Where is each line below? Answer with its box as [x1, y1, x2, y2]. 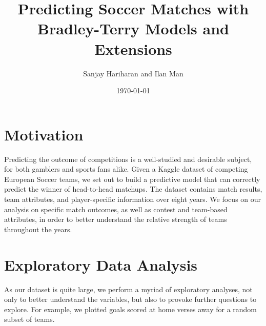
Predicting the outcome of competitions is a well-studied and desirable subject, [4, 153, 252, 164]
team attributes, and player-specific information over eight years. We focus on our [4, 194, 261, 204]
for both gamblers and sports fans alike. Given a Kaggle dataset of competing [4, 164, 248, 174]
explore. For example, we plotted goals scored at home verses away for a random [4, 303, 257, 314]
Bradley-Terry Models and [37, 18, 229, 39]
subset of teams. [4, 314, 55, 324]
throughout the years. [4, 223, 72, 234]
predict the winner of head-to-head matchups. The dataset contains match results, [4, 184, 262, 194]
